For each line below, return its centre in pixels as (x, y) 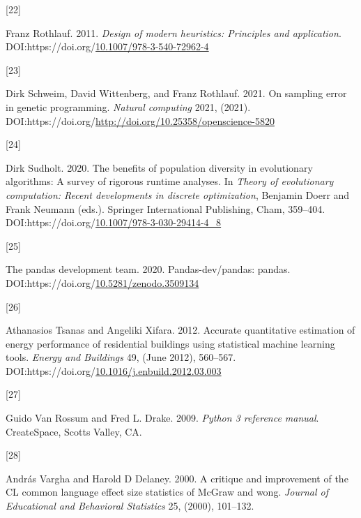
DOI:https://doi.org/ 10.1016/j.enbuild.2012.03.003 (114, 370)
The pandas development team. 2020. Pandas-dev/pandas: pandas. (148, 269)
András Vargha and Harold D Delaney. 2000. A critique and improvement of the (177, 478)
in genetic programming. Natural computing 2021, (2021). (128, 106)
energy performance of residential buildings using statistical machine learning (170, 343)
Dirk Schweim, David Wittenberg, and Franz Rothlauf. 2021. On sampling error (176, 93)
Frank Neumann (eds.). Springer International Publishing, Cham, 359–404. (166, 208)
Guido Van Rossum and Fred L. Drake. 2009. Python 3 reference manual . (162, 418)
